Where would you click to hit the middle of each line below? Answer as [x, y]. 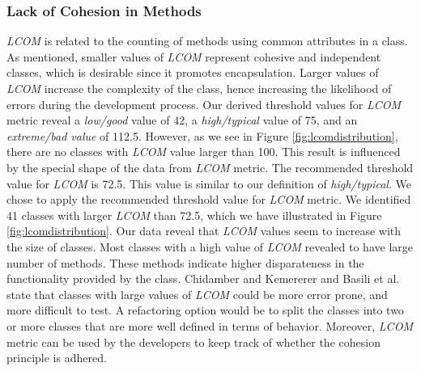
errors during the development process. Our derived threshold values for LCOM [204, 104]
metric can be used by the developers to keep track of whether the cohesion [193, 341]
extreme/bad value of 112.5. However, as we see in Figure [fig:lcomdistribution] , [202, 135]
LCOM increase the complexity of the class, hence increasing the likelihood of [199, 88]
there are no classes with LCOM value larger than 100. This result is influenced [204, 152]
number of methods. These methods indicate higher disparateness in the [185, 262]
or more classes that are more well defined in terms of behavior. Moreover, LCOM [210, 325]
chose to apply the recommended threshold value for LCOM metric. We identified [209, 199]
